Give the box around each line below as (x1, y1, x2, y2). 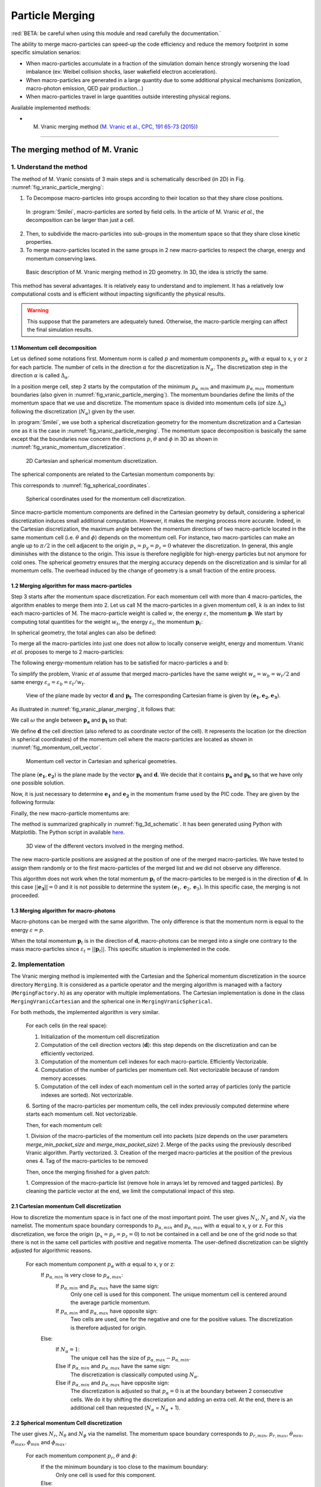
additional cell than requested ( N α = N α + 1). (70, 1404, 181, 1413)
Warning (27, 307, 49, 314)
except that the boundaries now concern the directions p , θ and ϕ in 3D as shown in (11, 435, 218, 443)
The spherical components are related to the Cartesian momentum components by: (11, 470, 215, 478)
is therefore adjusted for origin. (70, 1324, 147, 1331)
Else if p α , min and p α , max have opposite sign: (55, 1379, 169, 1388)
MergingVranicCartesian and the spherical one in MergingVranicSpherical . (11, 997, 213, 1005)
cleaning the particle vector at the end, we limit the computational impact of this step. (26, 1187, 235, 1195)
